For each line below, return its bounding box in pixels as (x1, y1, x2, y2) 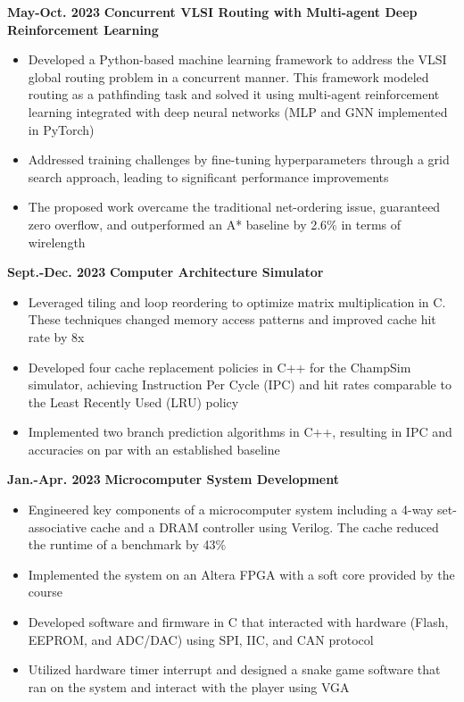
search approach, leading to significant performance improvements (28, 167, 389, 186)
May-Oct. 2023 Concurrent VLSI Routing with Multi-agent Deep (7, 3, 418, 21)
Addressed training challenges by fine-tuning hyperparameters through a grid (28, 150, 450, 169)
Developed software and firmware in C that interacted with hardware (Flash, (28, 613, 449, 631)
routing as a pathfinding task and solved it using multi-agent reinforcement (28, 85, 440, 104)
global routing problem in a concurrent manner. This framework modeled (28, 67, 429, 86)
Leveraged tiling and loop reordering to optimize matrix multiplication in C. (28, 292, 446, 311)
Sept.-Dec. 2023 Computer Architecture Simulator (7, 263, 324, 281)
